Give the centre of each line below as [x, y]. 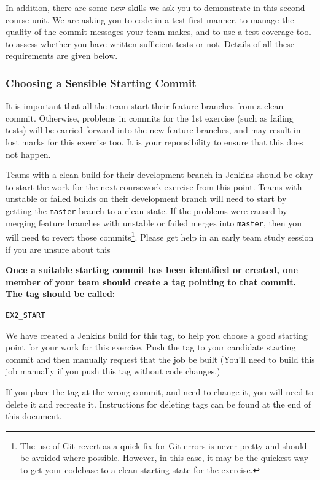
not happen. [28, 154]
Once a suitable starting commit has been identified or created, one [152, 270]
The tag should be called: [60, 294]
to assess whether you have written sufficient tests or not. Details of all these [150, 43]
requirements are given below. [62, 56]
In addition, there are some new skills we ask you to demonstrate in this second [155, 7]
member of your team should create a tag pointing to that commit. [151, 281]
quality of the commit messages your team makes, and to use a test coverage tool [158, 32]
